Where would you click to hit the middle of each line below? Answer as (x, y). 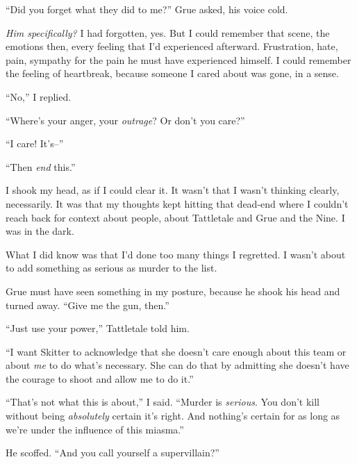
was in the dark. (40, 231)
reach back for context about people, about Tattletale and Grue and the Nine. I (175, 217)
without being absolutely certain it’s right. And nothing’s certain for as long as (173, 416)
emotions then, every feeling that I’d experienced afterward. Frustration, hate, (172, 46)
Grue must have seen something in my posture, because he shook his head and (173, 291)
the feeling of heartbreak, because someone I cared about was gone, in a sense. (172, 73)
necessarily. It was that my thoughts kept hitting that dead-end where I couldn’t (177, 203)
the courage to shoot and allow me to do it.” (100, 378)
